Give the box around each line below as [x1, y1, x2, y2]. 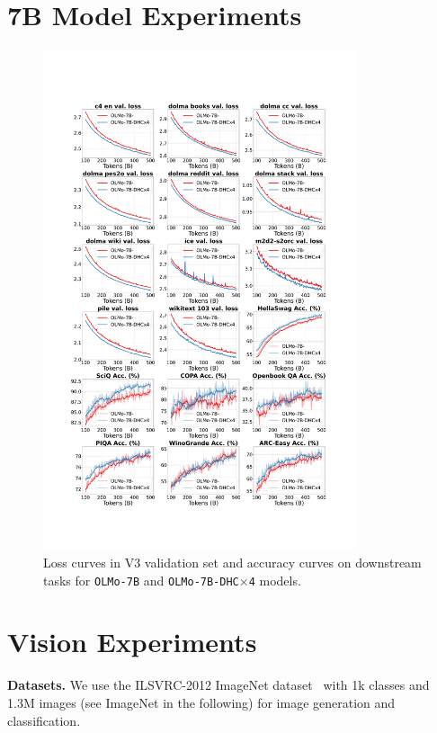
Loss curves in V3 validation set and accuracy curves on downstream [43, 552, 422, 571]
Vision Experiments [7, 623, 257, 660]
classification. [7, 711, 81, 729]
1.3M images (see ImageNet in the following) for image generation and [7, 693, 396, 711]
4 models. [248, 570, 301, 589]
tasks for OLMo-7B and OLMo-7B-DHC [43, 570, 239, 589]
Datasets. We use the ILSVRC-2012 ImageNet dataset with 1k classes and [7, 675, 430, 694]
